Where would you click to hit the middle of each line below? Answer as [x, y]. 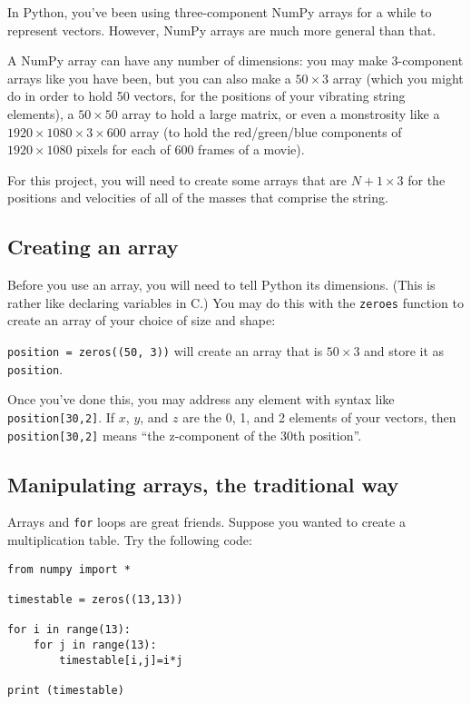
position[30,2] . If [61, 416]
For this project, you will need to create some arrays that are [177, 179]
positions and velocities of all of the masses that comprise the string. [198, 198]
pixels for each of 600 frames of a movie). [191, 149]
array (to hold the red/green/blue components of [266, 131]
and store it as [404, 350]
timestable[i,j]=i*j [121, 660]
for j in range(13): [95, 645]
